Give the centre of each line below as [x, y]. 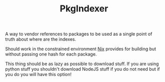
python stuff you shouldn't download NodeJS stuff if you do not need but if [82, 69]
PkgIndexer [84, 9]
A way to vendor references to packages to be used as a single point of [79, 34]
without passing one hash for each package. [51, 54]
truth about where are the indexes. [41, 39]
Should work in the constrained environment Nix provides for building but [81, 49]
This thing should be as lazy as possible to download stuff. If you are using [82, 64]
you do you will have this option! [38, 75]
